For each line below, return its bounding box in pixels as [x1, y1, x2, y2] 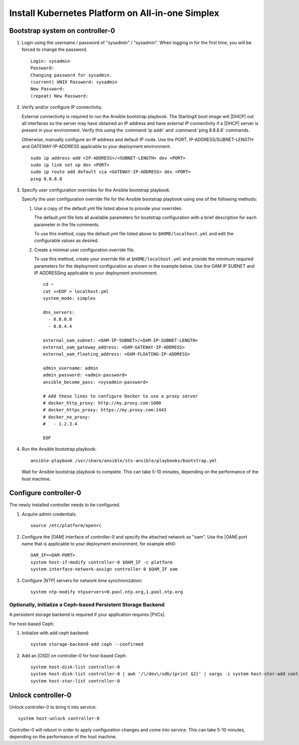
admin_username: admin [43, 366, 99, 371]
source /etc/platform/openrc [30, 523, 102, 529]
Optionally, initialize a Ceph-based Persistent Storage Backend [9, 601, 165, 608]
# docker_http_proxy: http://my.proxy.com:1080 [43, 400, 161, 406]
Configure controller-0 [9, 489, 82, 497]
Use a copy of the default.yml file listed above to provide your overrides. [34, 205, 183, 211]
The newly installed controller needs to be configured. [9, 502, 121, 508]
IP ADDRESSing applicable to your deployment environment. [34, 270, 158, 276]
